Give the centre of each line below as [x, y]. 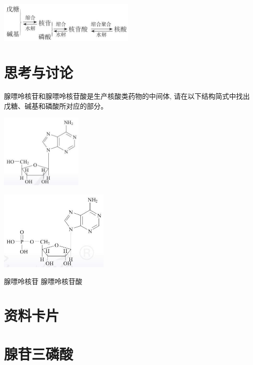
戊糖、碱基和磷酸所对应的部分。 [56, 105]
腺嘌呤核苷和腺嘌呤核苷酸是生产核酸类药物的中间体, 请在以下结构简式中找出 [127, 96]
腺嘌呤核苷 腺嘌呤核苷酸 [43, 281]
